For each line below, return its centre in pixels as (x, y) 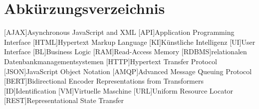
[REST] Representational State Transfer (64, 100)
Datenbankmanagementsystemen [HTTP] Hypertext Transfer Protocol (111, 61)
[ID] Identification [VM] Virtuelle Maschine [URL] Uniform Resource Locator (119, 90)
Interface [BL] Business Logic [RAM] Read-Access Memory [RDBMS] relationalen (126, 52)
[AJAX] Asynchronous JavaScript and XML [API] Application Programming (119, 32)
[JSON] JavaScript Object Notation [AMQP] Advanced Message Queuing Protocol (128, 71)
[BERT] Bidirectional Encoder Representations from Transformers (104, 81)
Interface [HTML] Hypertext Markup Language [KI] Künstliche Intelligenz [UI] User (130, 42)
